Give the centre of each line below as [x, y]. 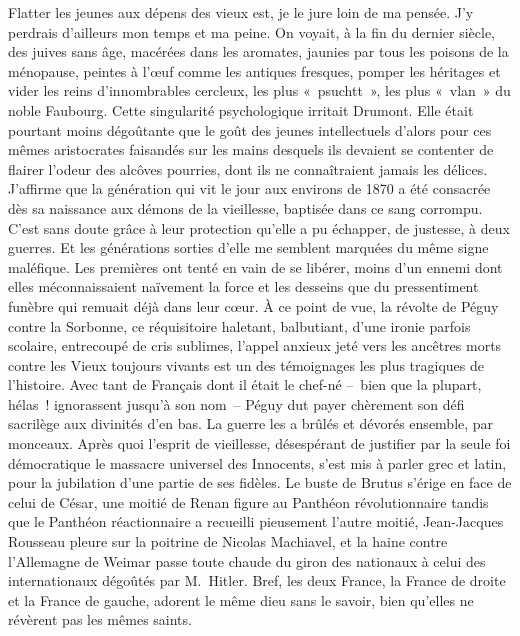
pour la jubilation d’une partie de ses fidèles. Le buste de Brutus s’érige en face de [260, 482]
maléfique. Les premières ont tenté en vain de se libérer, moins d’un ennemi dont [255, 266]
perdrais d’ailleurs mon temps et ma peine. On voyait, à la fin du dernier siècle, [252, 31]
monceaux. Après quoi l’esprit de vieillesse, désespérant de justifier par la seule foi [259, 443]
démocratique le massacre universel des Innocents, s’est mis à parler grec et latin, [257, 462]
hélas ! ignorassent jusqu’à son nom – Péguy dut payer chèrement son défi [236, 403]
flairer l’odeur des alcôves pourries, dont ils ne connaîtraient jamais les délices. [248, 168]
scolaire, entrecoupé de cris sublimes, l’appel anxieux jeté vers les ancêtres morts [255, 345]
